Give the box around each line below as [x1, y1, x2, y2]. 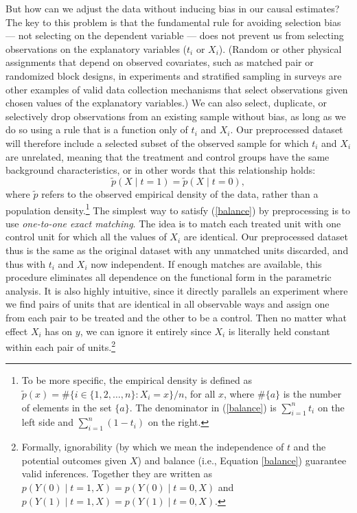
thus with [5, 256, 46, 271]
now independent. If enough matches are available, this [91, 256, 322, 271]
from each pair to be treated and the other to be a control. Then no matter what [5, 310, 347, 324]
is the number [283, 386, 342, 400]
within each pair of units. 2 [5, 338, 115, 354]
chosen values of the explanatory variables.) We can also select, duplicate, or [5, 95, 327, 110]
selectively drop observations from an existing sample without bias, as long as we [5, 109, 346, 123]
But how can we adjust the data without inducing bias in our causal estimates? [5, 1, 340, 15]
